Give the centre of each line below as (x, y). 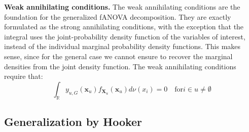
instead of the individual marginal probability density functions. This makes (122, 46)
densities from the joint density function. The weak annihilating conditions (120, 66)
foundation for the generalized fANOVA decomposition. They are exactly (118, 16)
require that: (24, 76)
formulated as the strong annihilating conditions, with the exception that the (124, 27)
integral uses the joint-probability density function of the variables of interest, (125, 36)
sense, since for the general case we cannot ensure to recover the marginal (118, 56)
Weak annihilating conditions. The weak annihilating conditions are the (122, 7)
